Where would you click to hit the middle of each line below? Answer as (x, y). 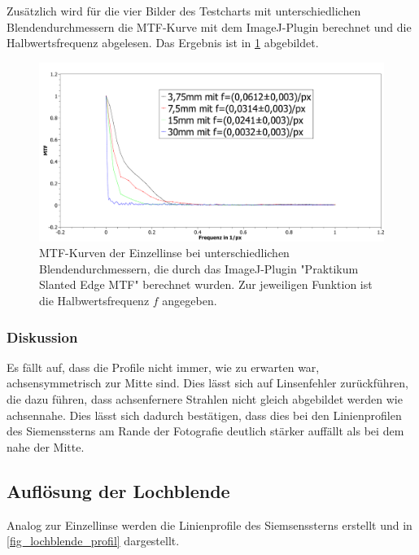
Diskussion (42, 336)
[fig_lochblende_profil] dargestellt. (93, 541)
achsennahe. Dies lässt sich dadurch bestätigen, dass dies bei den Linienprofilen (204, 415)
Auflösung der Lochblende (118, 490)
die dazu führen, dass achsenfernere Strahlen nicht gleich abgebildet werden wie (205, 399)
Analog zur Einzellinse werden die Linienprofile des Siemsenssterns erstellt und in (209, 524)
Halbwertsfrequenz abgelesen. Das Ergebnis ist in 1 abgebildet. (163, 43)
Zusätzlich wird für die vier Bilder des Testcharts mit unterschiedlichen (184, 11)
